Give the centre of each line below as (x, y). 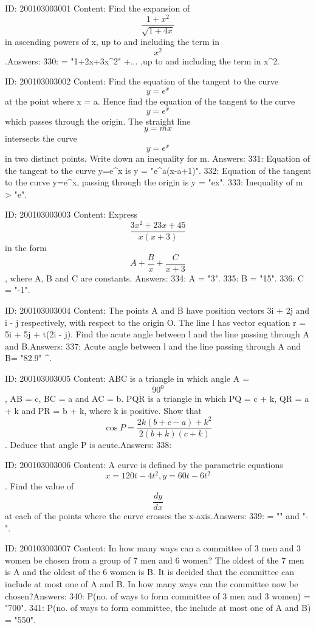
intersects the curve (41, 138)
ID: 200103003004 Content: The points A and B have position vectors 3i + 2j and (157, 310)
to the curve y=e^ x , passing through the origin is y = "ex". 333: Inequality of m (154, 182)
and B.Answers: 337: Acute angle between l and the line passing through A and (153, 346)
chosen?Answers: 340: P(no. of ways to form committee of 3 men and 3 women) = (158, 595)
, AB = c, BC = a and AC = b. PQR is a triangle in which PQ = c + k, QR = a (157, 399)
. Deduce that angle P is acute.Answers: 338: (88, 444)
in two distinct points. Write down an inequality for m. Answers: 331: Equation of (157, 158)
